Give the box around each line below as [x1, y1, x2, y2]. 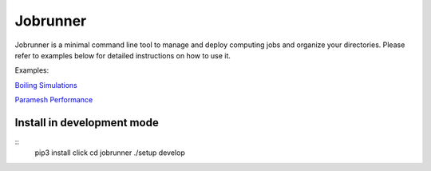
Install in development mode [14, 116, 159, 129]
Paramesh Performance [14, 95, 93, 105]
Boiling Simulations [14, 80, 77, 89]
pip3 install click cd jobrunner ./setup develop [34, 148, 185, 157]
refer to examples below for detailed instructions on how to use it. [14, 50, 231, 60]
